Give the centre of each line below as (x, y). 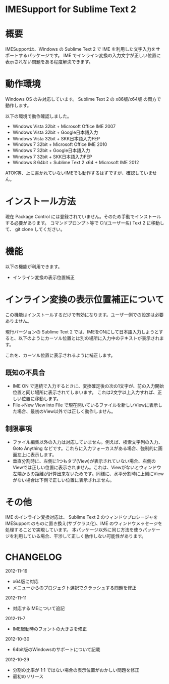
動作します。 (18, 105)
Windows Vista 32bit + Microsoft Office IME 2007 (64, 126)
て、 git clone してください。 (35, 229)
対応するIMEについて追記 (39, 609)
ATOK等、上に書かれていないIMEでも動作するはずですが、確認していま (79, 173)
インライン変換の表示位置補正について (85, 300)
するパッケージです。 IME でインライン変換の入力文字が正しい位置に (90, 55)
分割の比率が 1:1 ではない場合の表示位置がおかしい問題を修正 (76, 670)
